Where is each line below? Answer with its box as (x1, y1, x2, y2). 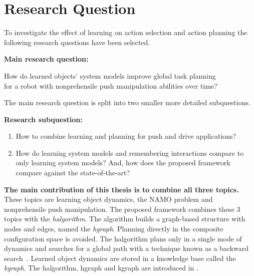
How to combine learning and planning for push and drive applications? (16, 131, 236, 141)
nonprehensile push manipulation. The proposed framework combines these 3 (4, 203, 240, 214)
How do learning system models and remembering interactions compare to (16, 147, 244, 158)
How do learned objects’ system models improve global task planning (4, 70, 216, 81)
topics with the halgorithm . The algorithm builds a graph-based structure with (4, 213, 245, 224)
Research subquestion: (4, 114, 83, 124)
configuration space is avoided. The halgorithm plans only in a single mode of (4, 233, 242, 243)
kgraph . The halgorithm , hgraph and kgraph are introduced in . (4, 262, 198, 273)
